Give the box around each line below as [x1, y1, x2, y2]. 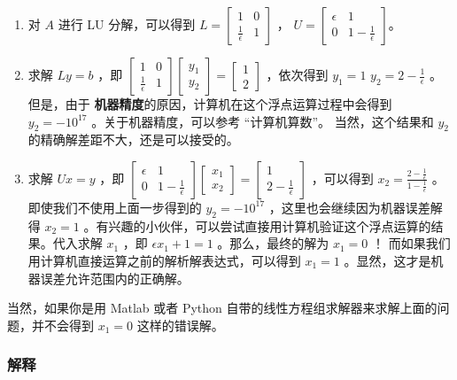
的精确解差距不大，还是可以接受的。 [27, 130, 239, 149]
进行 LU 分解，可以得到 [58, 15, 196, 33]
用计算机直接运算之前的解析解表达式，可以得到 [27, 251, 301, 269]
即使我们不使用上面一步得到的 [27, 198, 202, 216]
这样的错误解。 [136, 315, 224, 334]
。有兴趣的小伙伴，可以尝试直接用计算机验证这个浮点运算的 [83, 216, 431, 235]
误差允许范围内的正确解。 [40, 268, 190, 287]
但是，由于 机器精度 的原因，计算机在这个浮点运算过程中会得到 [27, 95, 392, 112]
